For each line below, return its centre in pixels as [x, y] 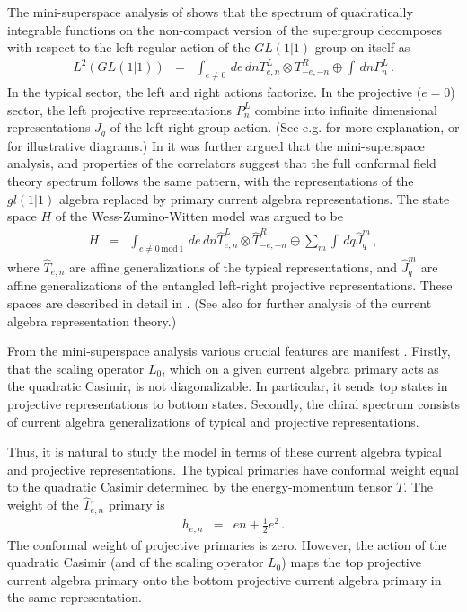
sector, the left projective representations [120, 109]
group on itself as [362, 47]
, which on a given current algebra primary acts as [300, 368]
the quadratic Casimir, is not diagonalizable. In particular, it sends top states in [228, 386]
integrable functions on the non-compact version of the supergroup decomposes [225, 29]
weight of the [43, 505]
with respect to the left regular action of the [129, 47]
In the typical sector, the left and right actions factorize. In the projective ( [215, 92]
